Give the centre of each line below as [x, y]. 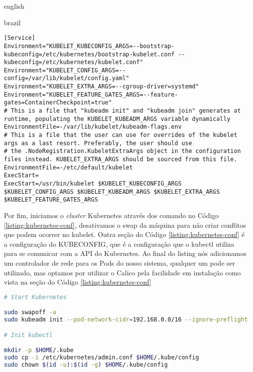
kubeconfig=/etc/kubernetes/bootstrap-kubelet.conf [89, 54]
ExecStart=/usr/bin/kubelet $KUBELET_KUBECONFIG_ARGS [93, 184]
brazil [12, 22]
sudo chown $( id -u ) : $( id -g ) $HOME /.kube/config [86, 364]
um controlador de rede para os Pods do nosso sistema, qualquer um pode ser [120, 262]
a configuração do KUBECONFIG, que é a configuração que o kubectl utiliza [119, 244]
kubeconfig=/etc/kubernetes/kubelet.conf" [74, 62]
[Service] [20, 38]
